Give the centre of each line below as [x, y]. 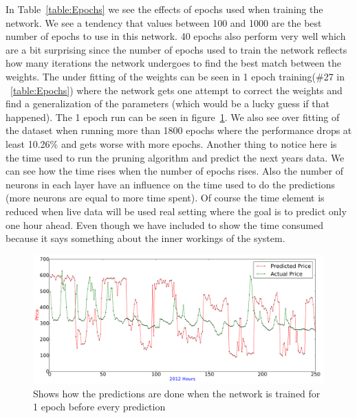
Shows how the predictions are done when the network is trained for [177, 393]
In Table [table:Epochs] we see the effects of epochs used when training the [164, 9]
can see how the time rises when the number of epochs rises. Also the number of [175, 171]
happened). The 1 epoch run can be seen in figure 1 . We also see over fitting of [173, 117]
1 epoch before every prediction [99, 407]
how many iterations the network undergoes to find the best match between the [173, 63]
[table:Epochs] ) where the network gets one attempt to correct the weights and [176, 90]
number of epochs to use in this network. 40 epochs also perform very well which [176, 36]
